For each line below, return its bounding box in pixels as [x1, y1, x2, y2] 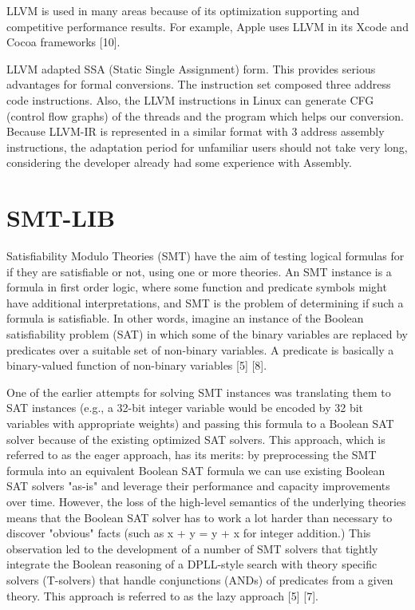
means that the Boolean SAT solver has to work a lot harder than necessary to [6, 509, 393, 525]
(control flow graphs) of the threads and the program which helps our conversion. [6, 107, 404, 124]
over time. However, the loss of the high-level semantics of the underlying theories [6, 493, 406, 509]
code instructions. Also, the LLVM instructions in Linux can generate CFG [6, 91, 374, 108]
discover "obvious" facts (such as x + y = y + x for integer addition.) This [6, 525, 371, 541]
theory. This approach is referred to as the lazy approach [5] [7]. [6, 587, 318, 604]
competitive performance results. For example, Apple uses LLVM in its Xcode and [6, 18, 409, 34]
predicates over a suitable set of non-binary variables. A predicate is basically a [6, 341, 394, 358]
